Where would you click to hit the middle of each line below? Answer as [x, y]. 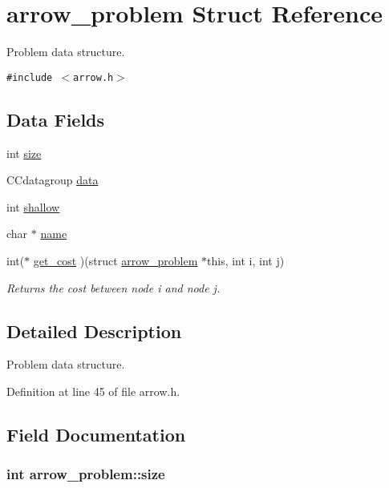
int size [24, 153]
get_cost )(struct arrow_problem [115, 260]
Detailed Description [94, 331]
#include [30, 77]
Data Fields [56, 119]
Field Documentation [96, 434]
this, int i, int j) [246, 260]
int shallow [33, 206]
